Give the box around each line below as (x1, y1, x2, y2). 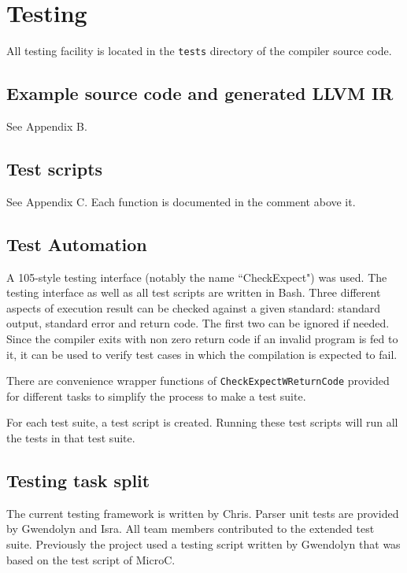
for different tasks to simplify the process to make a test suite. (6, 387, 306, 404)
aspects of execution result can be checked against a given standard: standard (6, 299, 381, 316)
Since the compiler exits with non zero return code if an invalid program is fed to (6, 330, 398, 346)
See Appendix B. (6, 117, 87, 134)
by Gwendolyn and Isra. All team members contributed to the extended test (6, 520, 375, 537)
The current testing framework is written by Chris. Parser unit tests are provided (6, 505, 399, 521)
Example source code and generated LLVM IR (6, 81, 394, 105)
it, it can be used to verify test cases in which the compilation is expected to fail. (6, 346, 398, 362)
